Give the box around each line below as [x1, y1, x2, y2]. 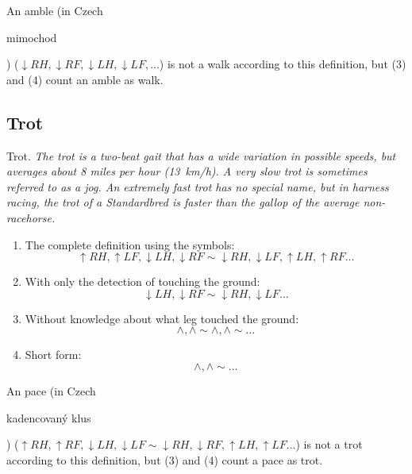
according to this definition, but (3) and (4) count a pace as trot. [6, 451, 323, 468]
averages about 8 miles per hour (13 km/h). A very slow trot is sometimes [6, 163, 368, 179]
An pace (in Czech [6, 382, 96, 399]
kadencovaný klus [6, 409, 91, 426]
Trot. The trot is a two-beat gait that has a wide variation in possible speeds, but [6, 147, 396, 164]
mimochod [6, 29, 57, 45]
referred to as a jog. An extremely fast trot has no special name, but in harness [6, 178, 389, 195]
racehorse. [6, 209, 56, 225]
